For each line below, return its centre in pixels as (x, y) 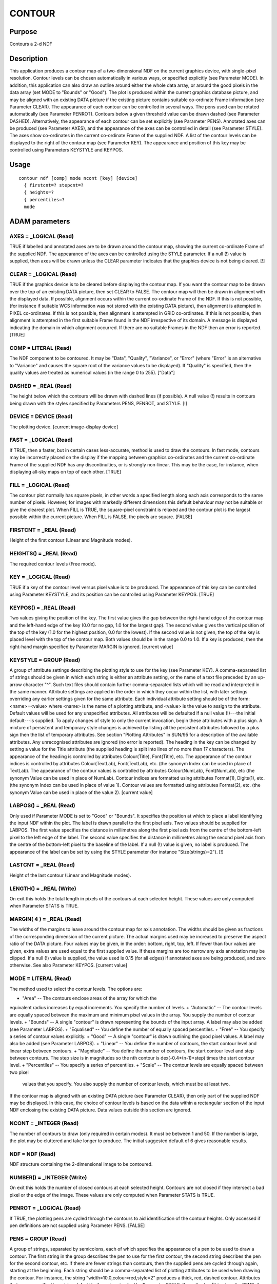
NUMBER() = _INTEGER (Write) (48, 1177)
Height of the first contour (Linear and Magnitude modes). (71, 540)
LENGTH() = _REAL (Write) (43, 889)
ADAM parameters (40, 222)
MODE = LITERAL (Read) (40, 978)
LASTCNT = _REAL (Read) (42, 865)
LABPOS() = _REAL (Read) (42, 805)
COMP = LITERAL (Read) (41, 348)
